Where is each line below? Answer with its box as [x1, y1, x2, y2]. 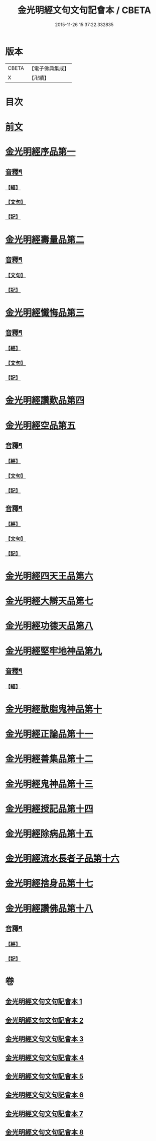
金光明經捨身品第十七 [5, 878, 94, 889]
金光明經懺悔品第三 [5, 307, 85, 318]
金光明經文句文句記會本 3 [5, 1035, 84, 1043]
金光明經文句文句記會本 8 [5, 1128, 84, 1137]
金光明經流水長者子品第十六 [5, 853, 120, 864]
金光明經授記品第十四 [5, 803, 94, 814]
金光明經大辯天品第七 [5, 596, 94, 607]
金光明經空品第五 [5, 420, 76, 431]
